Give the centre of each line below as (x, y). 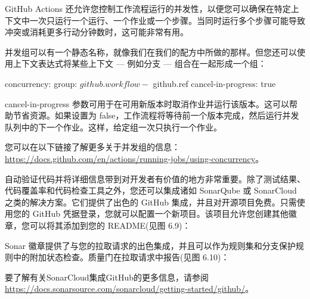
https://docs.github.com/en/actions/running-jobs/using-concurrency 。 (134, 158)
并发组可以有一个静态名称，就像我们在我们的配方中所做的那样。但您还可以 (151, 52)
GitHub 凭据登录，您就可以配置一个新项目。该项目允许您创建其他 (160, 214)
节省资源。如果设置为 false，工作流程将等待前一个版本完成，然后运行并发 (156, 115)
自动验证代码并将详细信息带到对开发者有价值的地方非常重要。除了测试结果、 (155, 178)
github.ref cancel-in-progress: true (214, 83)
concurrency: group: (41, 83)
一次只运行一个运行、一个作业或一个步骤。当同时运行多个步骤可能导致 (167, 20)
